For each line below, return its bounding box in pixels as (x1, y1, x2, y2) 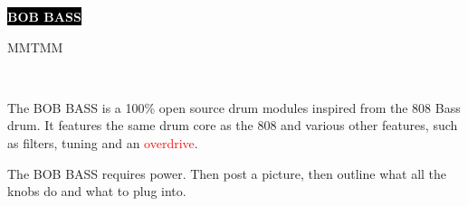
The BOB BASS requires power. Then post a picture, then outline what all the (7, 164, 447, 183)
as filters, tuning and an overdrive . (7, 133, 198, 152)
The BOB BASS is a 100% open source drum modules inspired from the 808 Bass (7, 98, 461, 117)
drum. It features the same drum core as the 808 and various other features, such (7, 116, 458, 135)
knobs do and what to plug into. (7, 182, 186, 201)
